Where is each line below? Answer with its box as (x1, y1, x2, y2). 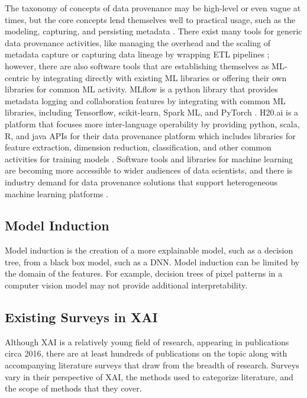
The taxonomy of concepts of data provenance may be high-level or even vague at (5, 2, 301, 14)
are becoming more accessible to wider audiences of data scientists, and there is (5, 164, 293, 176)
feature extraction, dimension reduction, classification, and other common (5, 141, 272, 153)
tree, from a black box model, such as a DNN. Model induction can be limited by (5, 255, 300, 268)
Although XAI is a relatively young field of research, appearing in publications (5, 335, 289, 348)
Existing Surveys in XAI (5, 308, 158, 326)
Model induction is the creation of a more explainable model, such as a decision (5, 244, 293, 256)
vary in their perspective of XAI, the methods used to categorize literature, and (5, 370, 293, 383)
